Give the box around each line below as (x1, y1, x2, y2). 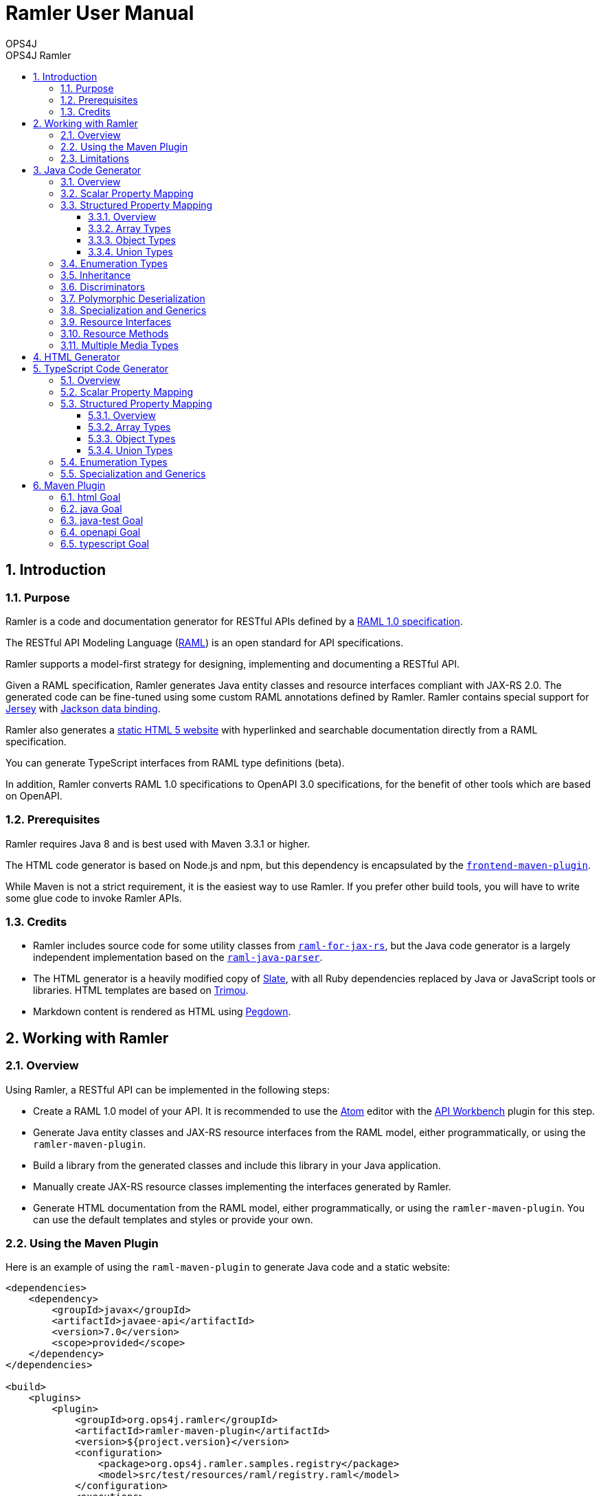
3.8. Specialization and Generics (60, 304, 207, 316)
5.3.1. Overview (88, 409, 156, 421)
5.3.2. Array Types (88, 420, 171, 433)
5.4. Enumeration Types (60, 455, 168, 468)
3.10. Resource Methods (60, 327, 169, 339)
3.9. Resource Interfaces (60, 315, 172, 328)
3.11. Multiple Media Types (60, 339, 179, 351)
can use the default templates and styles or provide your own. (33, 1213, 313, 1225)
